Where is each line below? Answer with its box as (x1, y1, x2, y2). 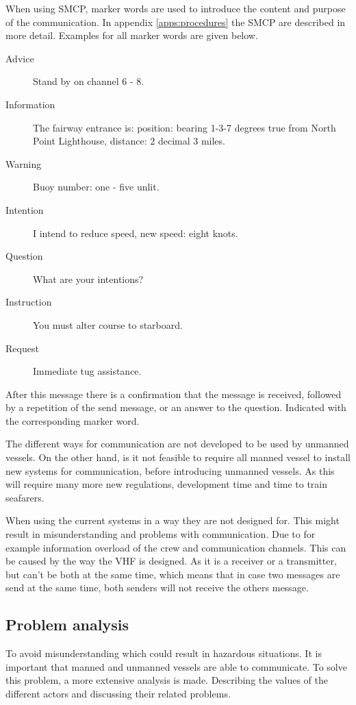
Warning (5, 156, 42, 171)
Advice (5, 51, 34, 65)
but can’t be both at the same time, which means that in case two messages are (5, 567, 340, 581)
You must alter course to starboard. (33, 317, 183, 332)
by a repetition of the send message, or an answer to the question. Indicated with (5, 400, 346, 415)
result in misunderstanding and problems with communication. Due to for (5, 527, 316, 541)
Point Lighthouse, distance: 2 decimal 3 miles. (33, 134, 225, 148)
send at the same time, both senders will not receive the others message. (5, 580, 309, 595)
